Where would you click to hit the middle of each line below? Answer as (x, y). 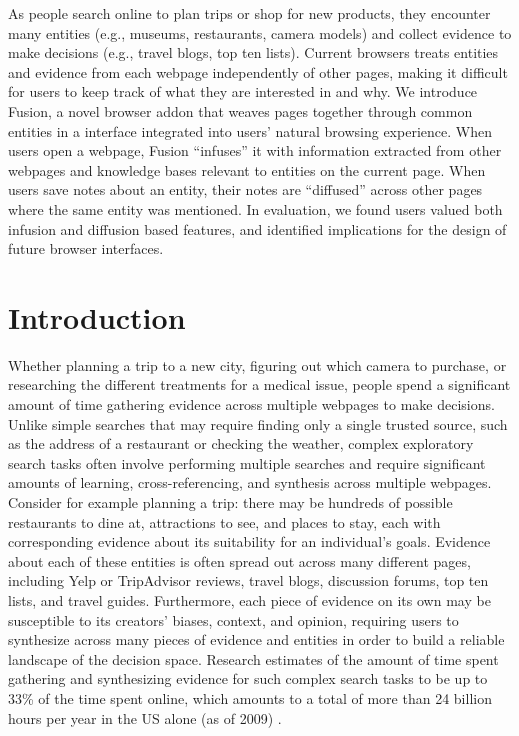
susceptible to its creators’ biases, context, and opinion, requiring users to (233, 619)
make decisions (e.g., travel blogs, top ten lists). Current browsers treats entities (253, 52)
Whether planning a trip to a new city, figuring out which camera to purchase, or (257, 364)
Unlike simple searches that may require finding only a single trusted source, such (258, 423)
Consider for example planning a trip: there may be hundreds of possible (230, 502)
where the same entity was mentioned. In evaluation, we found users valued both (255, 208)
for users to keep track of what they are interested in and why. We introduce (243, 91)
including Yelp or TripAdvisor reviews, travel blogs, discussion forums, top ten (248, 580)
